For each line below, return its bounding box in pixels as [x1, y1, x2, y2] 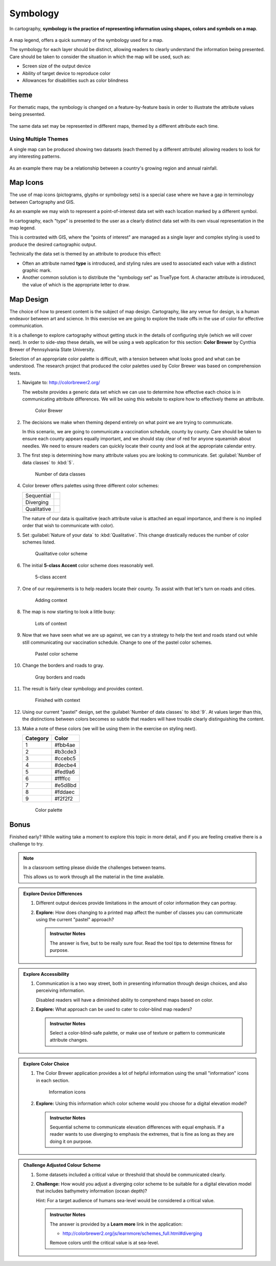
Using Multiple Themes [9, 135, 68, 143]
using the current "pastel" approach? [36, 917, 114, 923]
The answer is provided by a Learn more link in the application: [50, 1221, 183, 1227]
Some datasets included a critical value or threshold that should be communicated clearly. [36, 1171, 226, 1178]
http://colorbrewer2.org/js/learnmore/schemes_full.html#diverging [62, 1230, 202, 1236]
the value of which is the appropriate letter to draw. [22, 282, 130, 288]
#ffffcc [54, 775, 71, 782]
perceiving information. [36, 988, 85, 994]
